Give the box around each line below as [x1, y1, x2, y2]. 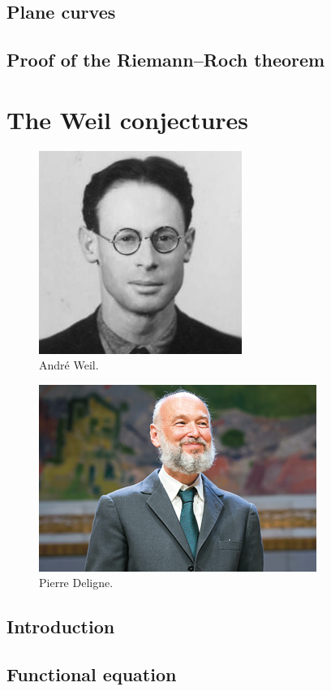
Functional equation [6, 662, 177, 687]
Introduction [6, 614, 115, 639]
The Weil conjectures [6, 102, 249, 136]
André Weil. [39, 356, 99, 374]
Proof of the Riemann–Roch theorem [6, 47, 325, 72]
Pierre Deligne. [39, 574, 114, 591]
